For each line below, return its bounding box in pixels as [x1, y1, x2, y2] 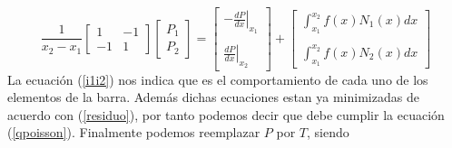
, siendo [307, 123, 349, 142]
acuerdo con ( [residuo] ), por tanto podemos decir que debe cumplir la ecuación [7, 105, 445, 124]
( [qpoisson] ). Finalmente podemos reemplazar [7, 123, 260, 142]
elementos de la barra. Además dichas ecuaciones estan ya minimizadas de [7, 88, 419, 106]
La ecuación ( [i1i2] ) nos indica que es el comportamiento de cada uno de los [7, 69, 428, 88]
